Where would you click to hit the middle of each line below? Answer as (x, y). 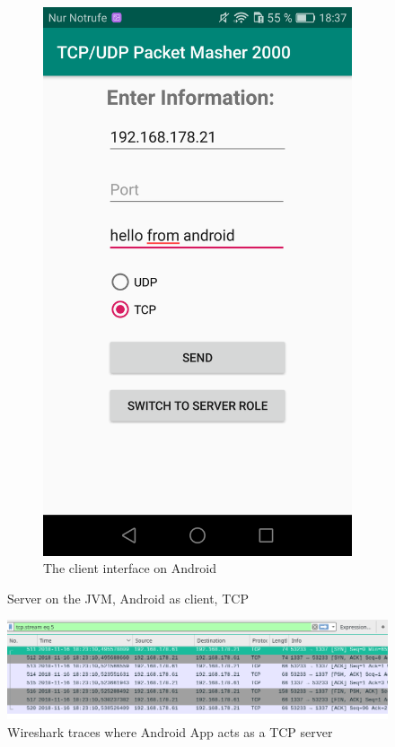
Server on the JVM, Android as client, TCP (128, 598)
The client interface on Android (130, 568)
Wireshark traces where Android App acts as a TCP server (170, 732)
